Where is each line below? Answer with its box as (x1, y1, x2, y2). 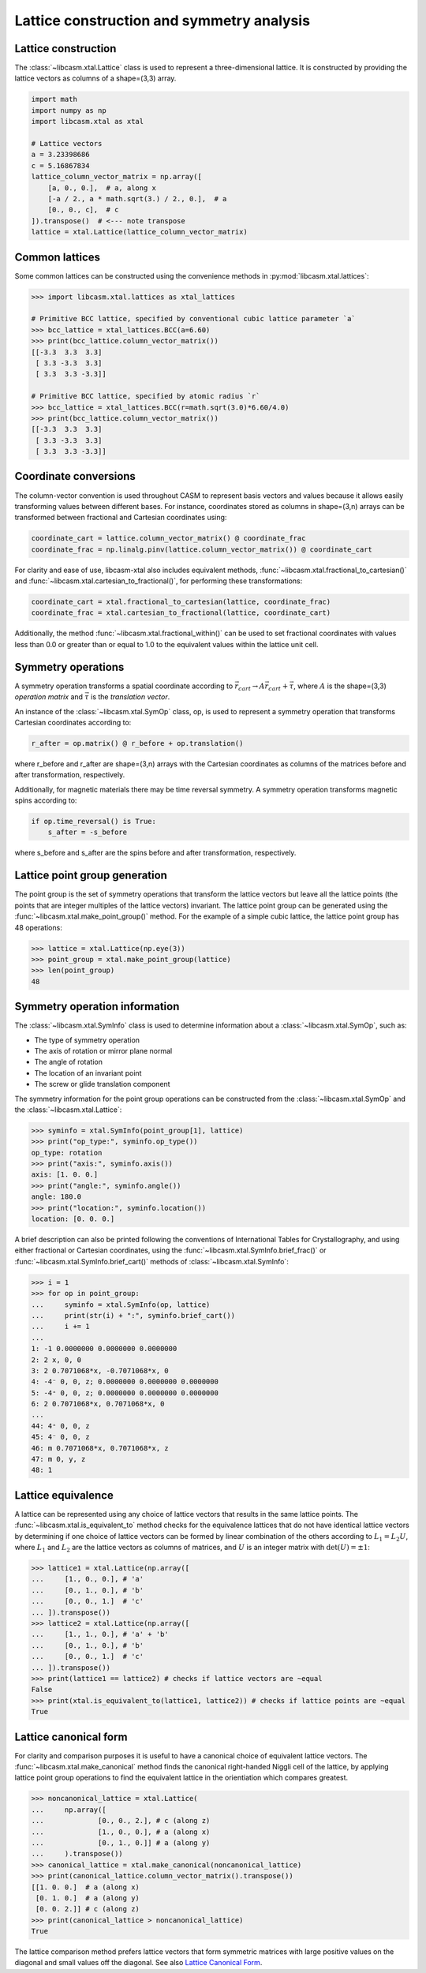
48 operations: (14, 923, 62, 932)
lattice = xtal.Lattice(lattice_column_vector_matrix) (31, 227, 248, 237)
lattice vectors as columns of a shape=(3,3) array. (14, 73, 177, 83)
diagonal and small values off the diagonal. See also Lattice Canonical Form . (14, 1958, 263, 1967)
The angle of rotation (34, 1058, 103, 1067)
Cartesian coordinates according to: (14, 717, 132, 727)
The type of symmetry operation (34, 1035, 140, 1045)
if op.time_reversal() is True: (31, 817, 157, 826)
